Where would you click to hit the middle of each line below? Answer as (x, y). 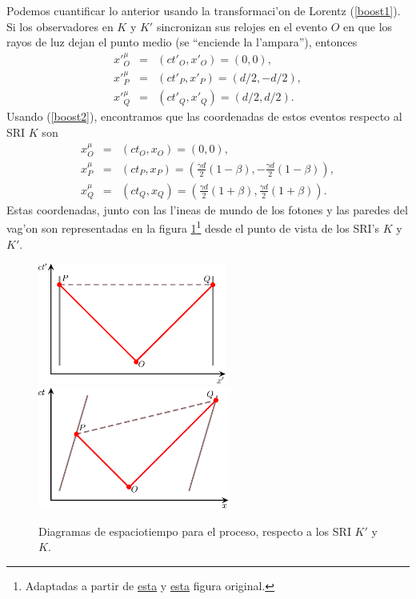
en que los (368, 26)
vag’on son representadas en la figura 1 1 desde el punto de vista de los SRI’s (193, 227)
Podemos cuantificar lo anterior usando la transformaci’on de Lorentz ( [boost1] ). (204, 10)
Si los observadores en (60, 26)
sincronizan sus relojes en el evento (242, 26)
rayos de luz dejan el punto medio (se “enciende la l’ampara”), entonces (182, 42)
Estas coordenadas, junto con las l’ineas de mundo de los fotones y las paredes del (207, 209)
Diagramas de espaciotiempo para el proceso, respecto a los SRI (195, 531)
